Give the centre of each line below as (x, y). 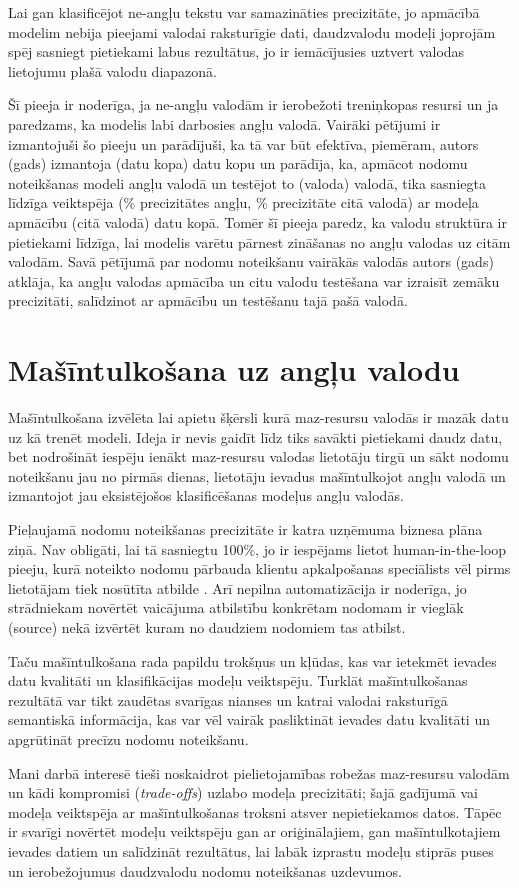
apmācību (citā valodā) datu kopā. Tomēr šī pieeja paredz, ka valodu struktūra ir (257, 221)
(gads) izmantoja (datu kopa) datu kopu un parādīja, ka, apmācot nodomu (238, 163)
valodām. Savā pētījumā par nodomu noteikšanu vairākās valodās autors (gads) (251, 261)
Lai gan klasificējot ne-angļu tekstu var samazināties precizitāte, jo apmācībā (244, 12)
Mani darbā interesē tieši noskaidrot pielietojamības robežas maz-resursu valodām (259, 772)
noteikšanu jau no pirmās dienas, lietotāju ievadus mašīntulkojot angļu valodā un (257, 475)
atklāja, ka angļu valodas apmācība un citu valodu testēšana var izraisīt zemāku (254, 280)
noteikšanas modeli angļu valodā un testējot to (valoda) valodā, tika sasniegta (247, 182)
